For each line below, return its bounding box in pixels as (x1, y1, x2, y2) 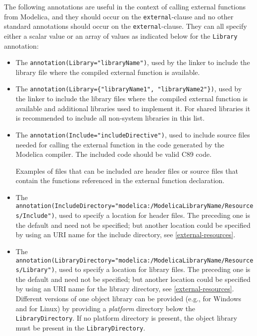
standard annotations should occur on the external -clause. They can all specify (4, 21, 247, 31)
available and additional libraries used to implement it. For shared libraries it (15, 103, 251, 113)
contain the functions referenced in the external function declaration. (15, 175, 225, 186)
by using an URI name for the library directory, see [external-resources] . (15, 283, 234, 294)
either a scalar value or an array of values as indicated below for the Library (4, 30, 238, 41)
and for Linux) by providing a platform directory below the (15, 303, 195, 313)
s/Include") (15, 212, 55, 220)
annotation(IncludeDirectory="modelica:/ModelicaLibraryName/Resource (15, 202, 254, 210)
